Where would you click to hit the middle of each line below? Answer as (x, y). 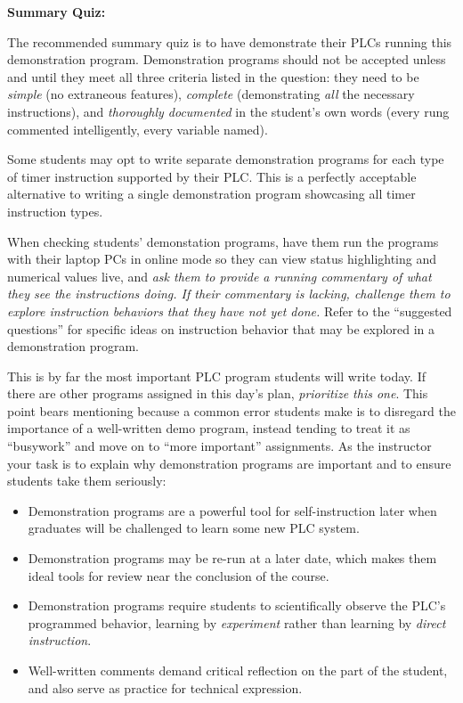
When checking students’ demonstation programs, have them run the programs (223, 241)
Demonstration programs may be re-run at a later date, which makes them (232, 558)
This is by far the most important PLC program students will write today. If (216, 376)
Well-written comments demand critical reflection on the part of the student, (238, 670)
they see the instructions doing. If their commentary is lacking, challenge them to (229, 294)
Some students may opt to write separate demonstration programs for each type (226, 159)
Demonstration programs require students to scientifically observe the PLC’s (237, 605)
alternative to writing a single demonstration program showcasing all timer (211, 194)
